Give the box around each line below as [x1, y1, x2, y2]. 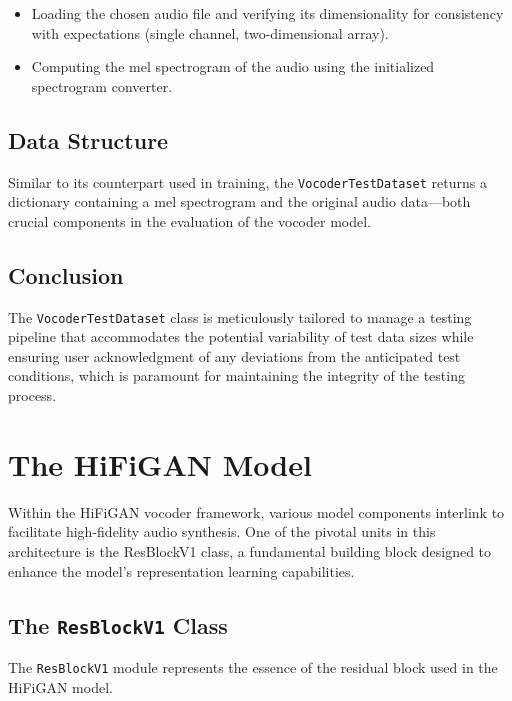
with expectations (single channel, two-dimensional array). [31, 22, 389, 43]
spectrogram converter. [31, 75, 173, 96]
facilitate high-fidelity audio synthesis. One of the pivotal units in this [8, 521, 436, 542]
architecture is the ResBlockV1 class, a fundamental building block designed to [8, 540, 492, 561]
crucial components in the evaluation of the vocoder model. [8, 210, 371, 231]
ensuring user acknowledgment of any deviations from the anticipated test [8, 345, 461, 366]
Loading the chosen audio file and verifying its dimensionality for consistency [31, 3, 504, 23]
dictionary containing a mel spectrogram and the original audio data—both [8, 191, 471, 212]
